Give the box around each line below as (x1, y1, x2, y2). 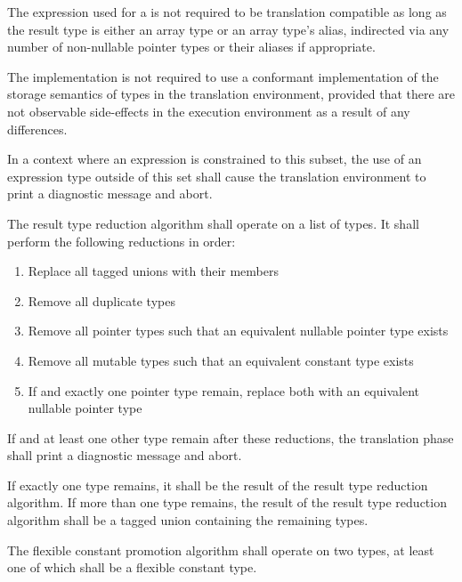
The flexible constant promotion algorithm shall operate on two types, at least (7, 540, 434, 559)
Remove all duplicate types (28, 291, 175, 310)
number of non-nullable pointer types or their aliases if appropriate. (7, 37, 376, 56)
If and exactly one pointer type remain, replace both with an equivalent (28, 381, 419, 400)
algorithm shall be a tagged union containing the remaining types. (7, 511, 369, 529)
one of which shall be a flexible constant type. (7, 558, 257, 577)
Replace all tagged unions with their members (28, 262, 279, 280)
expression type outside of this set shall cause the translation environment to (7, 166, 426, 185)
